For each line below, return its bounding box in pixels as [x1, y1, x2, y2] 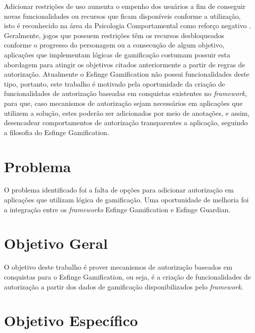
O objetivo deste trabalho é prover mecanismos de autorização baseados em [4, 262, 233, 272]
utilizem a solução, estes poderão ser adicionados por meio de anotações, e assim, [4, 107, 250, 118]
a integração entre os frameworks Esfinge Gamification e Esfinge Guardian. [4, 204, 231, 214]
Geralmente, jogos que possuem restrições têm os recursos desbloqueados [4, 30, 224, 40]
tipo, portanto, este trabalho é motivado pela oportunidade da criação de [4, 78, 225, 89]
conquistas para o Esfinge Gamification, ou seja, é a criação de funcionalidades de [4, 271, 251, 282]
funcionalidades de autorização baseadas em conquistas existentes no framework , [4, 88, 247, 98]
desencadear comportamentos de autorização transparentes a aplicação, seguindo [4, 117, 248, 128]
